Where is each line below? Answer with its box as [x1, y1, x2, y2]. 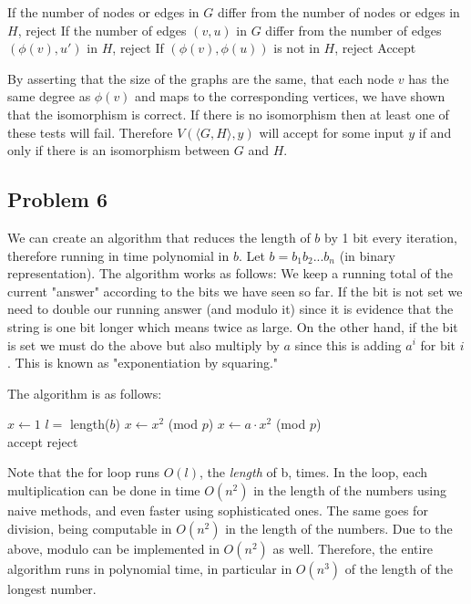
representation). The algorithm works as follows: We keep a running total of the [7, 264, 453, 283]
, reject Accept [334, 38, 416, 57]
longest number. [7, 578, 97, 598]
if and [418, 122, 452, 141]
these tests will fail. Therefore [7, 122, 173, 141]
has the [408, 68, 449, 88]
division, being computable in [7, 518, 172, 537]
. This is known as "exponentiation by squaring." [7, 353, 279, 372]
